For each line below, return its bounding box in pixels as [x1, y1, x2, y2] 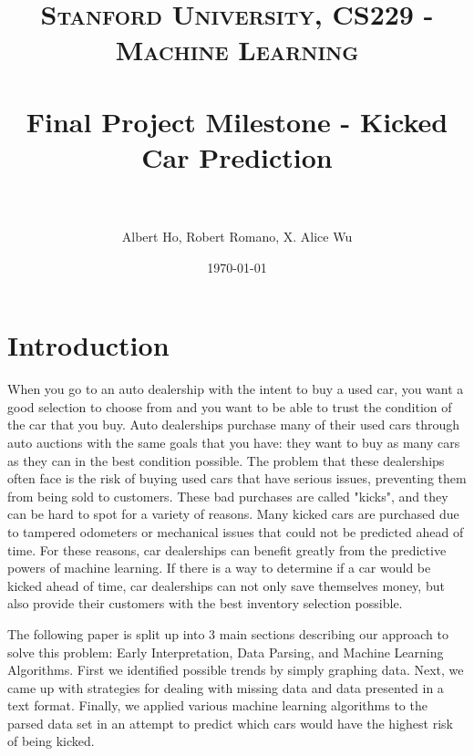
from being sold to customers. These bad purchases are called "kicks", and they [7, 486, 448, 505]
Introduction [7, 326, 170, 364]
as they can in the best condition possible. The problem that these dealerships [7, 450, 445, 470]
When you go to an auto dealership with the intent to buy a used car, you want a [7, 379, 464, 399]
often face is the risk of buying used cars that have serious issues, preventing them [7, 469, 467, 488]
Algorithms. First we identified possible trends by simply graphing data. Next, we [7, 660, 464, 679]
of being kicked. [7, 731, 95, 751]
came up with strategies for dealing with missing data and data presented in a [7, 678, 444, 697]
